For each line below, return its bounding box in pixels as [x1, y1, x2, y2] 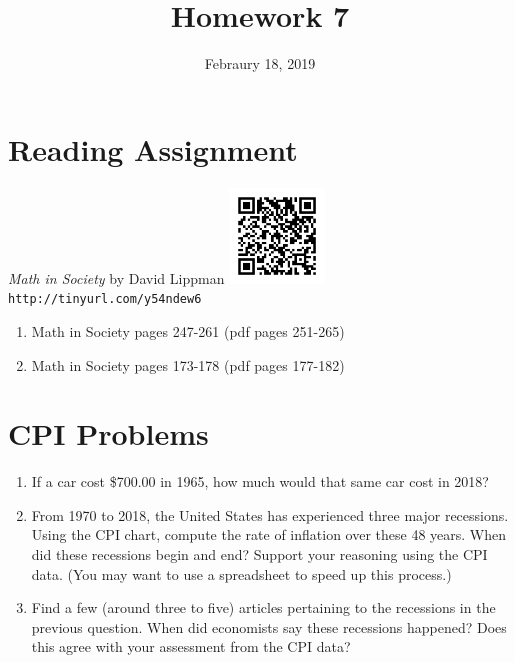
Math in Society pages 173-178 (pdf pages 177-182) [31, 354, 345, 375]
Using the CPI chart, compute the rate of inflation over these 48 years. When [31, 524, 507, 545]
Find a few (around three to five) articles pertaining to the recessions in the [31, 597, 496, 618]
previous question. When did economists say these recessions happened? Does [31, 616, 507, 637]
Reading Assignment [8, 128, 298, 169]
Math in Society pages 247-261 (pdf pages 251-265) [31, 320, 345, 341]
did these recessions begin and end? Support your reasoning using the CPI [31, 544, 488, 564]
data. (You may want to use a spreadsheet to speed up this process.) [31, 563, 452, 584]
